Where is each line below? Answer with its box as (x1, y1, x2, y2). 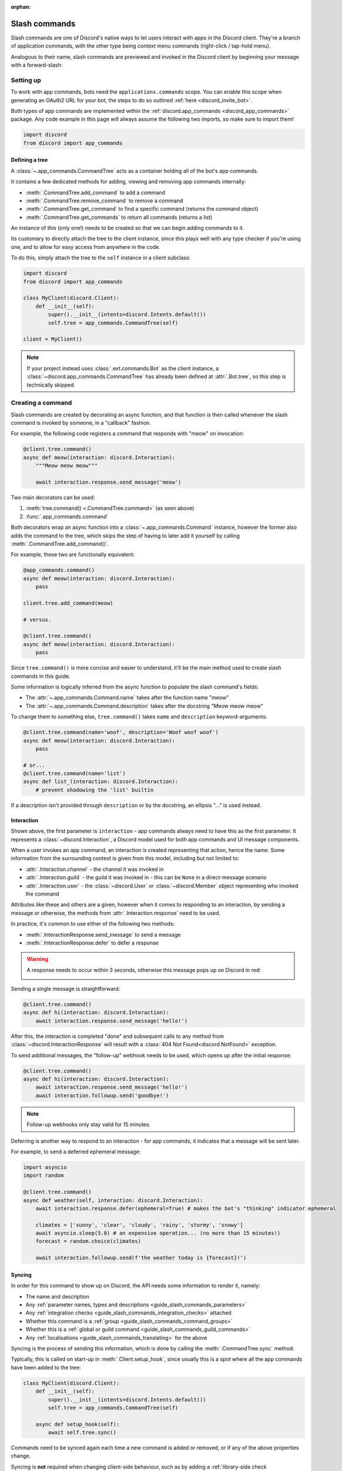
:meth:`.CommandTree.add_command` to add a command (25, 189, 166, 196)
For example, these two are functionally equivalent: (11, 551, 135, 558)
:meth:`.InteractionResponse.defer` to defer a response (25, 939, 159, 946)
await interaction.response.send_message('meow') (35, 479, 182, 485)
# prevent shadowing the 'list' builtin (35, 786, 154, 793)
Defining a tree (11, 157, 48, 164)
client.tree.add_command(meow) (23, 600, 114, 606)
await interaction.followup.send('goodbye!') (35, 1092, 169, 1099)
